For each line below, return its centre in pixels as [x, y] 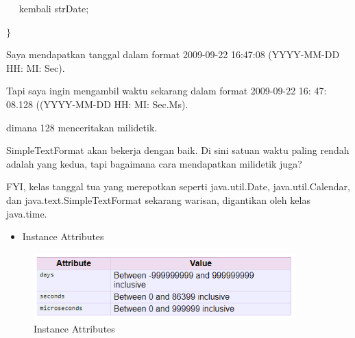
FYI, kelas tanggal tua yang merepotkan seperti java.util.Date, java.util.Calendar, [178, 186]
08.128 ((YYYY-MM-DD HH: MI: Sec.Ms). [97, 104]
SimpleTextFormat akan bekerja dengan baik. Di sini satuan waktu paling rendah [178, 150]
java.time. [27, 213]
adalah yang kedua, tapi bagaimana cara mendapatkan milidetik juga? [154, 163]
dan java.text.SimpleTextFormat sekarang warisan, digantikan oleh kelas [158, 199]
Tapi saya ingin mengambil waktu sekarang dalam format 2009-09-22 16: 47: [167, 91]
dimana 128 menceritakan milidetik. [82, 127]
